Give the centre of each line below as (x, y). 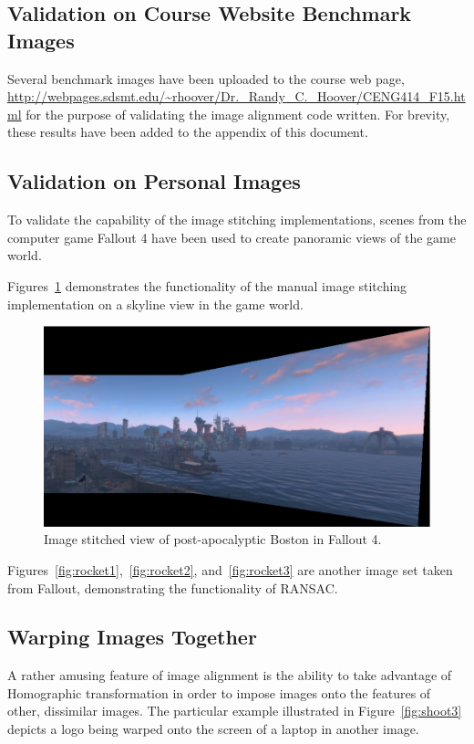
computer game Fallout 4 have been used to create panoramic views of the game (232, 237)
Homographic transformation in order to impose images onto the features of (219, 692)
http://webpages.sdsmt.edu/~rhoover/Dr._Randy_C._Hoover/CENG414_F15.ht (237, 96)
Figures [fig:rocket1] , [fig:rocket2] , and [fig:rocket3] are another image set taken (230, 569)
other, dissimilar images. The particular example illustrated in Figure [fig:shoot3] (235, 711)
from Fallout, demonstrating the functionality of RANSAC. (173, 587)
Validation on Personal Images (154, 181)
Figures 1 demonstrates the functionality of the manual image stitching (207, 285)
